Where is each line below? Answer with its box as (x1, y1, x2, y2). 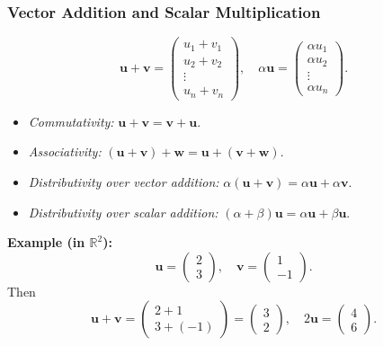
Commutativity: (28, 111, 114, 130)
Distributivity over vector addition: (28, 172, 219, 191)
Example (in (7, 233, 85, 252)
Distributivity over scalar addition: (28, 202, 218, 221)
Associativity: (28, 142, 102, 161)
